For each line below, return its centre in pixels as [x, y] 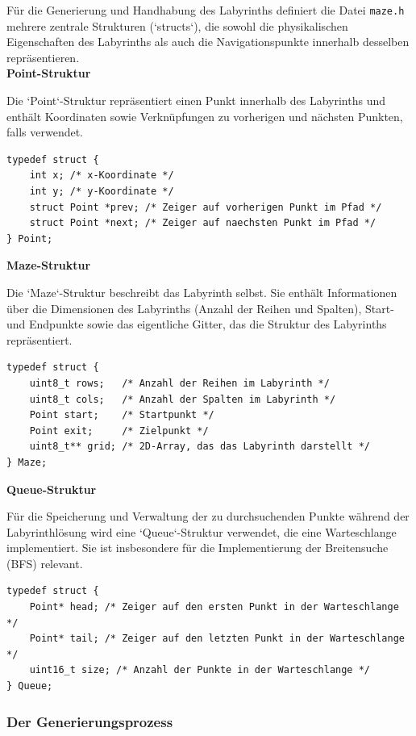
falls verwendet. [45, 132]
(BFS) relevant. [45, 563]
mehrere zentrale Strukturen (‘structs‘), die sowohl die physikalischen [177, 25]
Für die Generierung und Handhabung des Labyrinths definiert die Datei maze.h [206, 10]
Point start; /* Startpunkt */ [122, 415]
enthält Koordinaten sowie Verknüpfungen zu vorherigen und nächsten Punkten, [205, 116]
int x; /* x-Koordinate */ [102, 176]
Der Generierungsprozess [90, 721]
